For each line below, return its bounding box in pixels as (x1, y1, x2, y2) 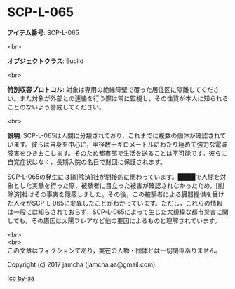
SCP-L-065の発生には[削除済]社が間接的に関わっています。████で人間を (7, 173, 220, 181)
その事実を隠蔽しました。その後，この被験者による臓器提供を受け (34, 190, 224, 199)
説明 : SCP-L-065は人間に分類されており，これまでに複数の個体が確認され (7, 131, 220, 140)
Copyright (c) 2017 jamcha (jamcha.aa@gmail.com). (7, 260, 158, 269)
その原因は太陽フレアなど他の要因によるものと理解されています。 (31, 216, 221, 224)
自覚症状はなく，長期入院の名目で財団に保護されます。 (7, 157, 167, 166)
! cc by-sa (7, 274, 35, 282)
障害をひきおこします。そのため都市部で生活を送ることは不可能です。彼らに (7, 149, 228, 157)
